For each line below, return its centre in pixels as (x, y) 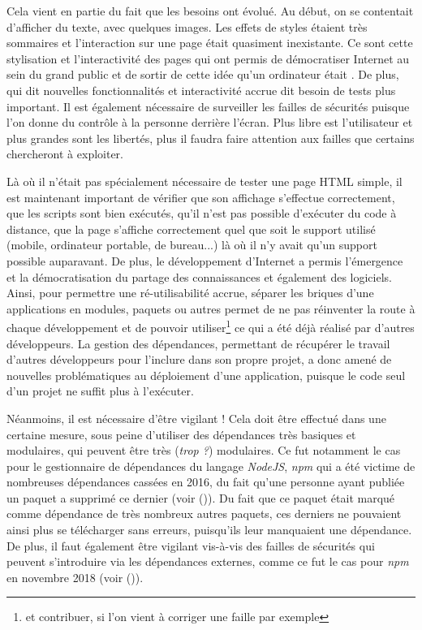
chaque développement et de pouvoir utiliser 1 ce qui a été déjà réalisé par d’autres (211, 326)
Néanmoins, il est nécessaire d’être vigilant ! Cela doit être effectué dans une (196, 418)
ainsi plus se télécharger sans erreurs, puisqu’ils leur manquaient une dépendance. (209, 530)
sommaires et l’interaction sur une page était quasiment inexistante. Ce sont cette (210, 43)
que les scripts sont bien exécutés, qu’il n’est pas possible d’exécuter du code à (202, 213)
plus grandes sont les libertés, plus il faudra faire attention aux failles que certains (211, 138)
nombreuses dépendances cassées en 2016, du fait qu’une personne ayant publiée (206, 482)
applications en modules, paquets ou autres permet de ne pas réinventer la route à (211, 308)
